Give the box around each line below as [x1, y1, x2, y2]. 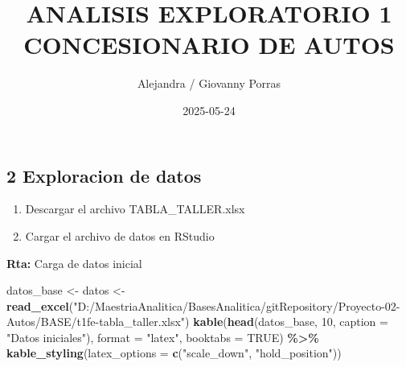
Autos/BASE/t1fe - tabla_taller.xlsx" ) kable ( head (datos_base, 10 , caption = [6, 313, 388, 330]
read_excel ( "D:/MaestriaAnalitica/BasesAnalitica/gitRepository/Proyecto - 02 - [6, 297, 400, 314]
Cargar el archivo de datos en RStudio [25, 227, 215, 244]
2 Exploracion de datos [6, 163, 202, 188]
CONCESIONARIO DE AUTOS [23, 28, 395, 61]
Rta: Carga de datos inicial [6, 254, 142, 271]
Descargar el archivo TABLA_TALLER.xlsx [25, 200, 245, 217]
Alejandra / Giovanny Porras [137, 75, 281, 92]
